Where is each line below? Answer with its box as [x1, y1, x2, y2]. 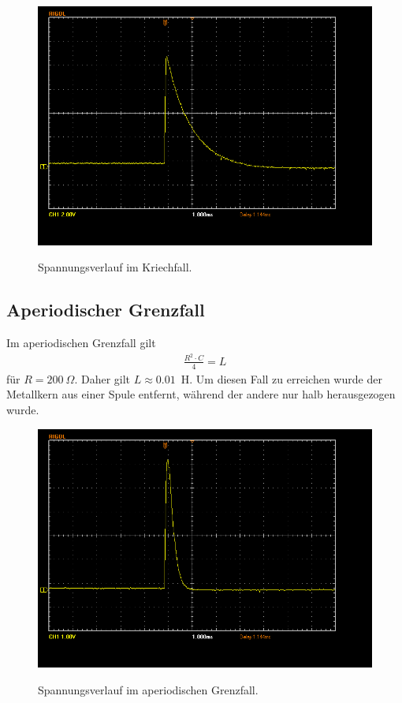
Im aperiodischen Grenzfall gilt [6, 335, 156, 351]
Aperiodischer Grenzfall [6, 297, 205, 322]
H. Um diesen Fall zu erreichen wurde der [181, 370, 382, 387]
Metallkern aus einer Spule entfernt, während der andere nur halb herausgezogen [6, 386, 396, 402]
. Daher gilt [74, 370, 131, 387]
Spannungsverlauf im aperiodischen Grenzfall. [38, 681, 259, 697]
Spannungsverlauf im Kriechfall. [38, 259, 192, 275]
